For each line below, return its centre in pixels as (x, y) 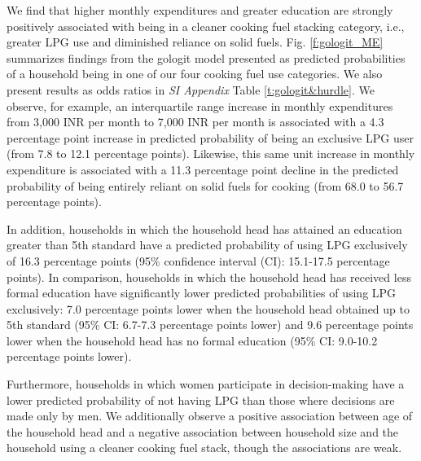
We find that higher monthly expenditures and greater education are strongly (200, 10)
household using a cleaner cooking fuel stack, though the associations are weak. (204, 448)
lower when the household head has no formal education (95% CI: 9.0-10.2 (192, 340)
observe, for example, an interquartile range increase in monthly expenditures (200, 105)
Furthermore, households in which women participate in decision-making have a (206, 384)
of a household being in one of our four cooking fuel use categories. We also (195, 74)
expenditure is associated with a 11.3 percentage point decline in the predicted (203, 169)
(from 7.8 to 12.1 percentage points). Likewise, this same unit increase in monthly (211, 154)
